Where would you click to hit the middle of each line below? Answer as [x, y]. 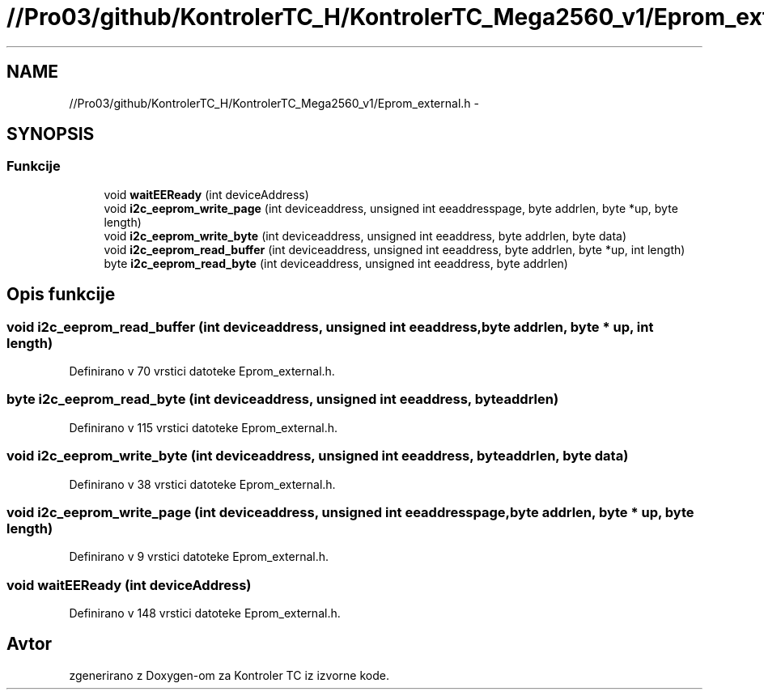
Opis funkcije [61, 295]
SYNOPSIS [51, 134]
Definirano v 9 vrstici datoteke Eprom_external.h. [199, 557]
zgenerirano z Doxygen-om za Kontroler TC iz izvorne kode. [229, 675]
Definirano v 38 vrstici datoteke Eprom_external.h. [202, 484]
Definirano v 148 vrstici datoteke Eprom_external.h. [205, 613]
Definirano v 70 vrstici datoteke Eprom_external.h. [202, 371]
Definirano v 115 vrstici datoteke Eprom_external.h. [204, 427]
